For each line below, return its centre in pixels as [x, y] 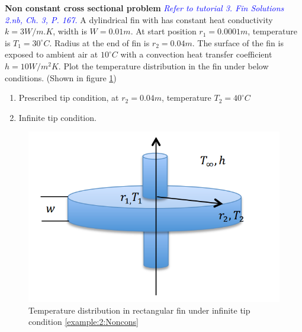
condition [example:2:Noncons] [83, 322]
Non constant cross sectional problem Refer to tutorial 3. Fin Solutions [144, 8]
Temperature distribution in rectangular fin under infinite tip [139, 310]
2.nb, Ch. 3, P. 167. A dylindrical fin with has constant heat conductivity [139, 19]
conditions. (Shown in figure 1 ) [61, 77]
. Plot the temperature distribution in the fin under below [163, 66]
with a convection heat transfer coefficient [196, 54]
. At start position [163, 31]
